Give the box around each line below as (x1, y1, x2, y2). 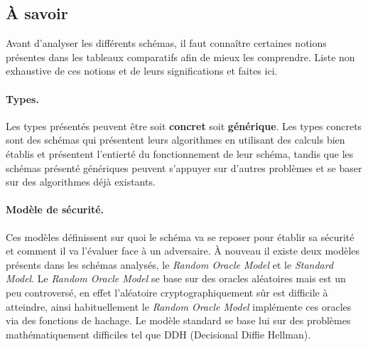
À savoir (6, 2, 68, 24)
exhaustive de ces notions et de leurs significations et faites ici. (6, 63, 278, 78)
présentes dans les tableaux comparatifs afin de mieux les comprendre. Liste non (6, 49, 355, 64)
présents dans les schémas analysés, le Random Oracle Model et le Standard (6, 257, 334, 272)
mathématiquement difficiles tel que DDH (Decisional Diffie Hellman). (6, 326, 311, 341)
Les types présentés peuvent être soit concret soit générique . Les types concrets (6, 118, 362, 133)
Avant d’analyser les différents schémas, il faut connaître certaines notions (6, 36, 327, 50)
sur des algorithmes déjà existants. (6, 174, 156, 189)
